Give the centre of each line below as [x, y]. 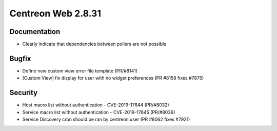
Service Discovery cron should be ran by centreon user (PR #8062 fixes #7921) [106, 119]
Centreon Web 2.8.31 [55, 13]
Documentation [35, 32]
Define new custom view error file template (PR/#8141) [80, 71]
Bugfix [20, 58]
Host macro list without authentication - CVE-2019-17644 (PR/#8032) [96, 105]
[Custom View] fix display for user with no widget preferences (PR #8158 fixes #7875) [113, 78]
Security [24, 93]
